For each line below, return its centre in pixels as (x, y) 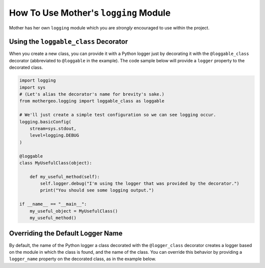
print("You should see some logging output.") (97, 190)
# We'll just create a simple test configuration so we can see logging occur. (118, 115)
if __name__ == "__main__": (53, 204)
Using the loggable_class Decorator (68, 42)
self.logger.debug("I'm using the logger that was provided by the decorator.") (140, 184)
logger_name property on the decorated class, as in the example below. (83, 259)
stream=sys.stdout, (53, 128)
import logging (38, 80)
